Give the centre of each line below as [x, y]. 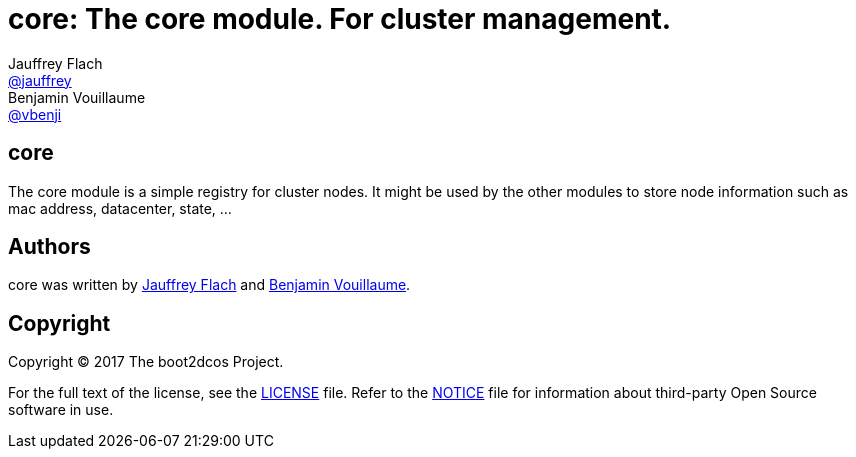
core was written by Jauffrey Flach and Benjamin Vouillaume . [209, 285]
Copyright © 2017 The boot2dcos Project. [146, 362]
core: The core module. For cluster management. [340, 19]
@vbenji [35, 114]
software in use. [61, 410]
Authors [49, 247]
